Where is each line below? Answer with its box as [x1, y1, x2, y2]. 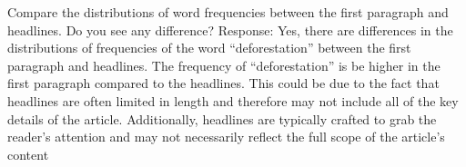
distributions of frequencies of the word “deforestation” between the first [7, 38, 411, 57]
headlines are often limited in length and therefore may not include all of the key [7, 91, 459, 110]
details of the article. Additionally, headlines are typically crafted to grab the [7, 109, 437, 128]
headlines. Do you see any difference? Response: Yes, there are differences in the [7, 20, 453, 39]
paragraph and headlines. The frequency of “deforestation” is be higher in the [7, 55, 441, 74]
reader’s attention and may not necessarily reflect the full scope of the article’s [7, 127, 445, 146]
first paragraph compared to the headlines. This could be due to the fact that [7, 74, 440, 93]
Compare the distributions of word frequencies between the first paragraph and [7, 3, 449, 21]
